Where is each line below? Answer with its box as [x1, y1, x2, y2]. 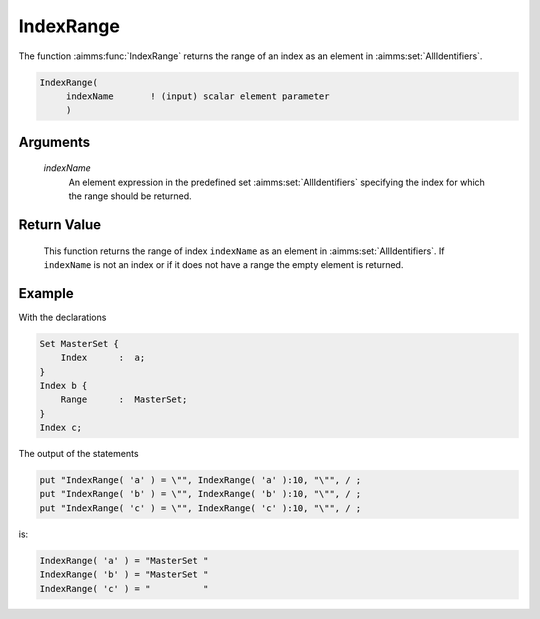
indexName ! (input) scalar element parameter [65, 90, 330, 102]
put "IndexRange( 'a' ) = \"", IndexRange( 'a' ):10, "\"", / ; [39, 475, 362, 486]
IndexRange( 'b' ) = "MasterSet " [39, 569, 209, 580]
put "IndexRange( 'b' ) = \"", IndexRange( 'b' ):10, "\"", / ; [39, 488, 362, 500]
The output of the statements [18, 448, 139, 460]
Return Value [18, 216, 102, 233]
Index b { [39, 380, 88, 391]
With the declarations [18, 311, 107, 323]
